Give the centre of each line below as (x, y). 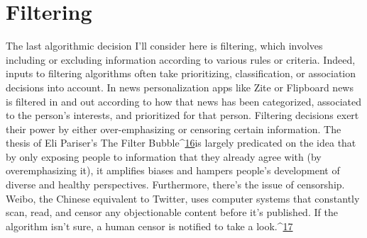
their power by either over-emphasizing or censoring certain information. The (174, 129)
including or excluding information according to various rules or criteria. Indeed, (181, 59)
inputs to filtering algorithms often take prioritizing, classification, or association (181, 73)
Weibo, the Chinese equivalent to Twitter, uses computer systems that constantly (183, 198)
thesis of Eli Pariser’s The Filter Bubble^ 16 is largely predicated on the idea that (181, 143)
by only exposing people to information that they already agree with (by (164, 156)
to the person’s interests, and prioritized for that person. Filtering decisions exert (182, 115)
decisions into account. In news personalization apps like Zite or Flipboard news (180, 87)
